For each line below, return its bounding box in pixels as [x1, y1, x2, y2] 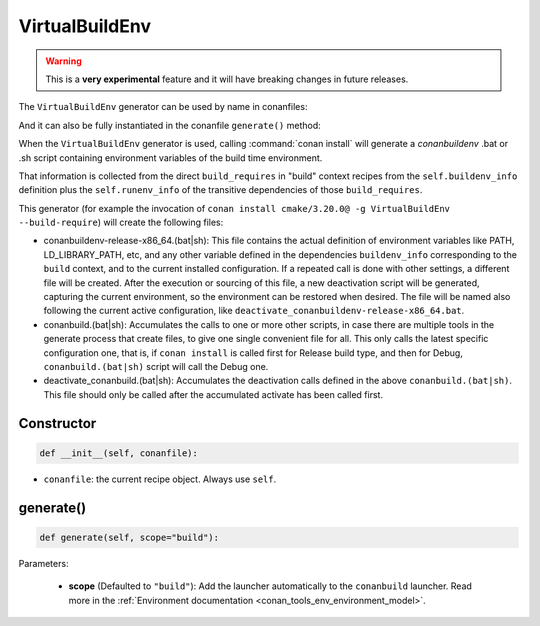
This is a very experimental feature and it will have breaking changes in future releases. [45, 73, 409, 85]
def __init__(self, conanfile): [39, 447, 199, 459]
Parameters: [18, 557, 69, 569]
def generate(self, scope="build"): [39, 531, 220, 543]
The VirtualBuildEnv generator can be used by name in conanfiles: [18, 101, 308, 113]
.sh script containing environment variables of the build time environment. [18, 151, 323, 164]
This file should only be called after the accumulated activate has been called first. [43, 388, 384, 400]
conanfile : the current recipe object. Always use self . [43, 473, 277, 485]
